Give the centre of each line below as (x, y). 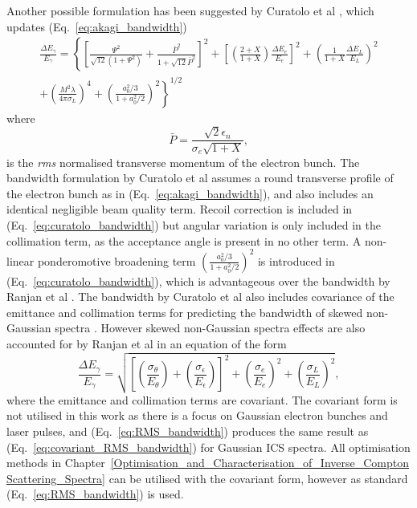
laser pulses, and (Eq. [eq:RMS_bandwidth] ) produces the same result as (188, 431)
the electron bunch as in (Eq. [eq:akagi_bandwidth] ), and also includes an (190, 193)
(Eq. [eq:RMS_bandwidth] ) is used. (95, 494)
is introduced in (296, 260)
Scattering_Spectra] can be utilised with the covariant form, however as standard (207, 478)
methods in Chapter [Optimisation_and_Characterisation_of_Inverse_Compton (208, 463)
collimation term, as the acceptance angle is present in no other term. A (184, 240)
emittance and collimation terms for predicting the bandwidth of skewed (185, 312)
